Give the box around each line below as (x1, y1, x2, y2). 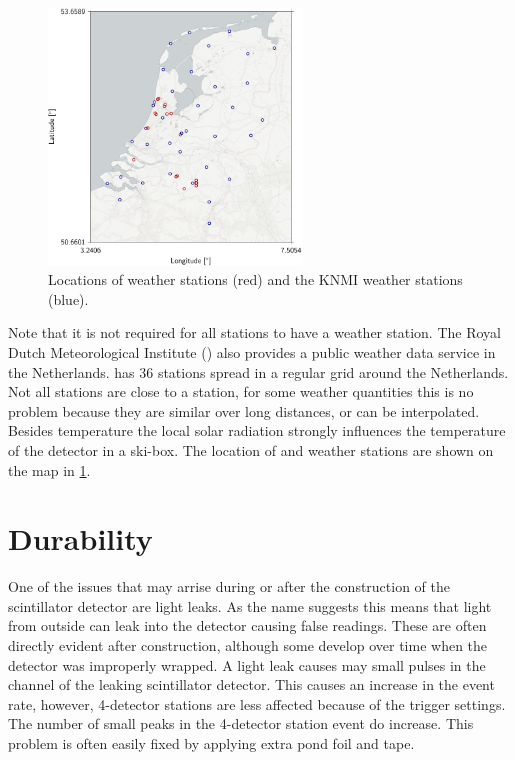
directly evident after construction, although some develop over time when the (8, 635, 488, 656)
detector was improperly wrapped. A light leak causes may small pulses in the (8, 654, 486, 675)
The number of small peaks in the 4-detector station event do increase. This (8, 713, 474, 734)
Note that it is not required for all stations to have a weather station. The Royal (8, 322, 501, 343)
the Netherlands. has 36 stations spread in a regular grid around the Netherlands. (8, 361, 509, 382)
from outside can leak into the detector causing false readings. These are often (8, 615, 487, 636)
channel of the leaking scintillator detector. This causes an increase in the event (8, 674, 495, 695)
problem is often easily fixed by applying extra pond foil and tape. (8, 733, 415, 754)
